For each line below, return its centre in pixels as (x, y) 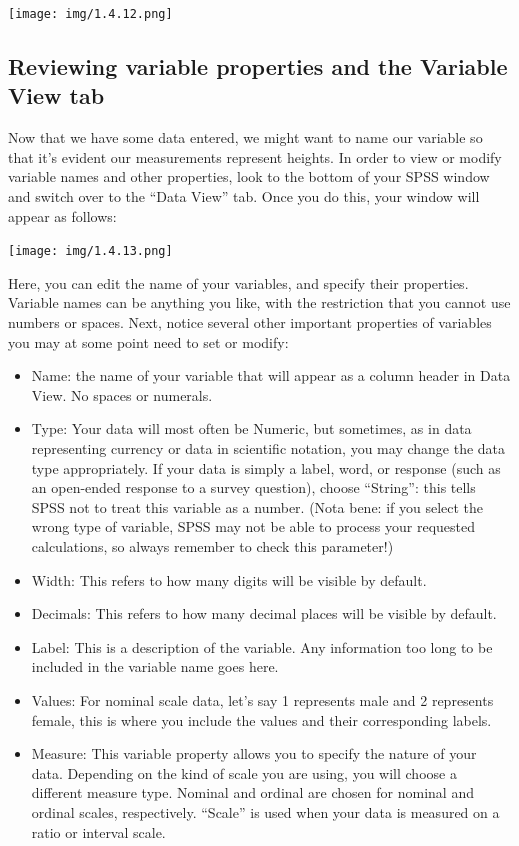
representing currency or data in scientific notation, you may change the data (268, 448)
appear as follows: (62, 215)
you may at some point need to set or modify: (148, 341)
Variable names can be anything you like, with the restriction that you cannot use (259, 302)
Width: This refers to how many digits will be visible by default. (229, 579)
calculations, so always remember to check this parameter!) (212, 546)
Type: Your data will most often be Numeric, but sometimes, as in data (251, 428)
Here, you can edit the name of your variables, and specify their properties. (238, 282)
